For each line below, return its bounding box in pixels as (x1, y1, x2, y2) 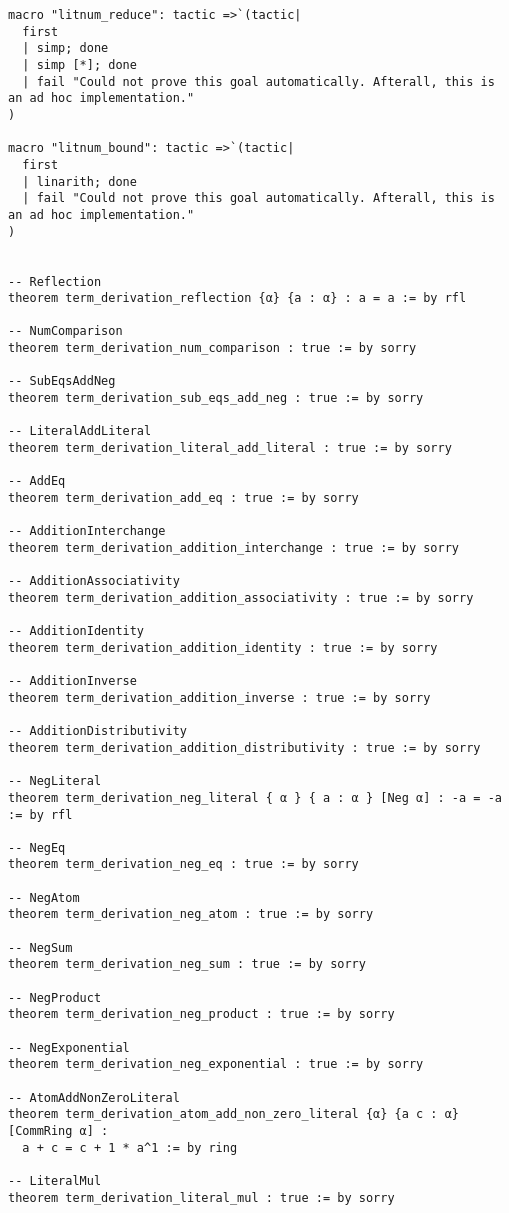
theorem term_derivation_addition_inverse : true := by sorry (8, 690, 431, 705)
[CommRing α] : (8, 1123, 109, 1138)
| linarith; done (22, 174, 137, 189)
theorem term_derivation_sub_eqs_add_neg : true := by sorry (8, 391, 424, 406)
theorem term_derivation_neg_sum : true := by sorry (8, 957, 366, 972)
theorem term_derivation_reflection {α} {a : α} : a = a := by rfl (8, 291, 467, 306)
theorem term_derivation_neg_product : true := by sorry (8, 1007, 395, 1022)
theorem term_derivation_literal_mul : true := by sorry (8, 1190, 395, 1205)
